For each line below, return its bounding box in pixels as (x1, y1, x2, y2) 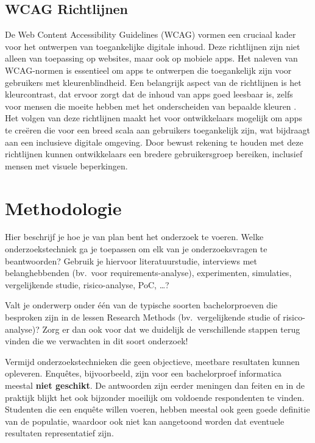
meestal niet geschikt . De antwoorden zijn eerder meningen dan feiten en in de (5, 378, 305, 391)
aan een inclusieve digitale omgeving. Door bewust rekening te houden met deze (5, 135, 303, 148)
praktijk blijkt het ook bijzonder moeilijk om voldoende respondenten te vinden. (5, 391, 305, 403)
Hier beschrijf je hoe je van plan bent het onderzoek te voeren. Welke (5, 230, 264, 243)
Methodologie (5, 195, 122, 220)
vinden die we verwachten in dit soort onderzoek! (5, 335, 188, 347)
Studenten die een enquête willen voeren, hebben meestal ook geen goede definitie (5, 403, 310, 416)
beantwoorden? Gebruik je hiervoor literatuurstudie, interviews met (5, 254, 257, 267)
